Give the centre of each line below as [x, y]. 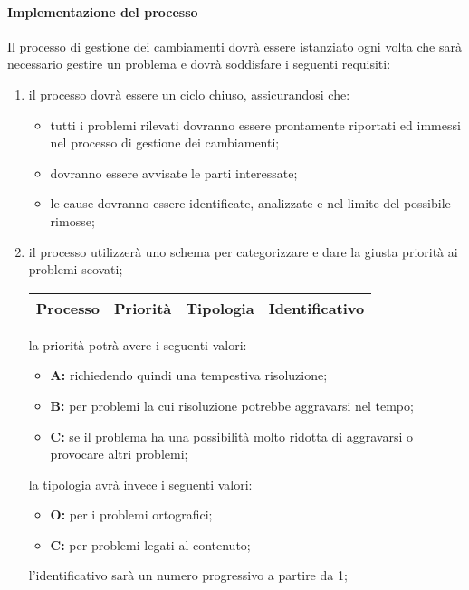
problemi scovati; [76, 269]
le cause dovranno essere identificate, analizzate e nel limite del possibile [250, 203]
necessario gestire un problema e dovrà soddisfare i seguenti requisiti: [199, 64]
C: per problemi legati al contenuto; [150, 544]
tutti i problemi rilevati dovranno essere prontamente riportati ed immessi [255, 124]
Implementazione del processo [103, 11]
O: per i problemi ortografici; [131, 514]
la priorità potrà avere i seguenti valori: [138, 344]
